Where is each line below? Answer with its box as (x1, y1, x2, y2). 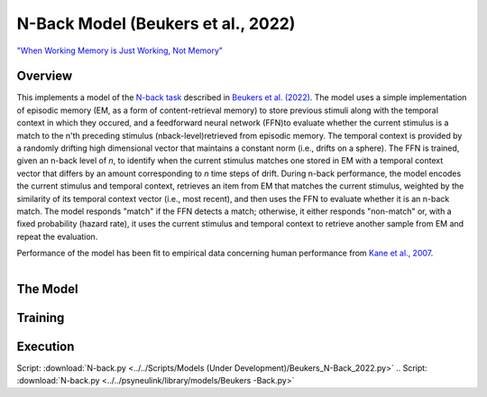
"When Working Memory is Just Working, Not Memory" (16, 45, 224, 56)
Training (16, 309, 65, 325)
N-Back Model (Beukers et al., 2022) (16, 14, 296, 33)
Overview (16, 69, 73, 84)
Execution (16, 338, 75, 354)
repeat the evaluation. (16, 231, 98, 242)
